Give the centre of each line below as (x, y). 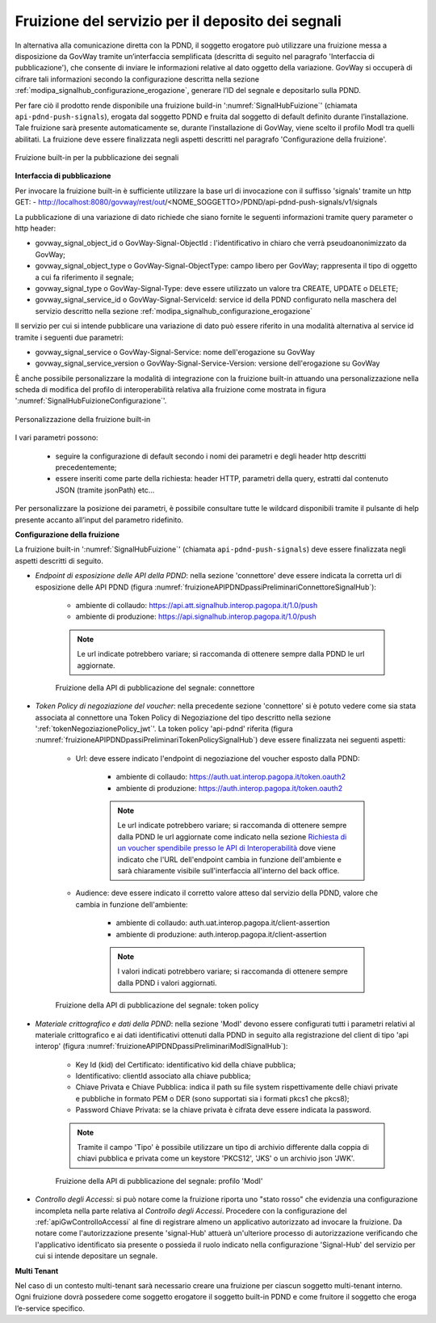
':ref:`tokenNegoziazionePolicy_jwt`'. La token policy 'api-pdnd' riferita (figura (164, 729)
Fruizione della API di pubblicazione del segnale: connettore (155, 687)
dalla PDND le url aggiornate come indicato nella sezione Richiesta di (232, 836)
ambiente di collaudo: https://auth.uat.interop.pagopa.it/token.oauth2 (231, 777)
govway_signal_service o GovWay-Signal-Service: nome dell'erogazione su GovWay (175, 352)
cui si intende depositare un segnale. (96, 1256)
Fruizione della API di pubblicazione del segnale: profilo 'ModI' (159, 1181)
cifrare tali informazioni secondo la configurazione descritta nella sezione (137, 79)
